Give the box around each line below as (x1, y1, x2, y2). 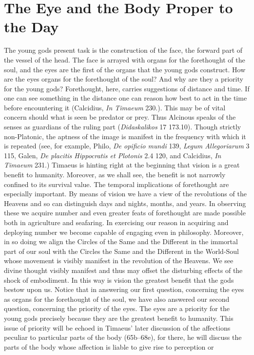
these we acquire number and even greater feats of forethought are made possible (4, 208, 246, 218)
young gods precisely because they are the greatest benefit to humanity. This (4, 313, 234, 323)
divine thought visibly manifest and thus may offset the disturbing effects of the (4, 265, 243, 275)
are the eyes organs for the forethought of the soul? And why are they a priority (4, 74, 243, 84)
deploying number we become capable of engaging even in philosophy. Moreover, (4, 227, 244, 237)
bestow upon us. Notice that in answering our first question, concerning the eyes (4, 284, 244, 294)
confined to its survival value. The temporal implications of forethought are (4, 179, 229, 189)
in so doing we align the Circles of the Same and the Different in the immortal (4, 236, 238, 247)
